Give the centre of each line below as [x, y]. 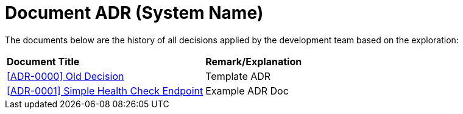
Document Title [43, 61]
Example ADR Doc [247, 91]
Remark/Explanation [254, 61]
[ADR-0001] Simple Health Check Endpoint [105, 91]
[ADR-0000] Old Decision [65, 76]
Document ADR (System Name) [134, 13]
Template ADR [238, 76]
